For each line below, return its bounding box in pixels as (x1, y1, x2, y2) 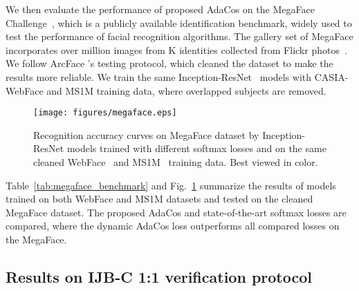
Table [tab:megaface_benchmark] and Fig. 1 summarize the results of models (6, 178, 336, 192)
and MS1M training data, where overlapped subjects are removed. (46, 83, 326, 97)
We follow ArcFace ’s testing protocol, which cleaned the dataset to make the (6, 56, 333, 71)
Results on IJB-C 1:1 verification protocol (6, 265, 312, 287)
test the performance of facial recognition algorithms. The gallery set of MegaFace (6, 29, 353, 44)
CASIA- (314, 69, 349, 84)
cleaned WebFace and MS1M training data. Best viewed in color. (33, 155, 318, 169)
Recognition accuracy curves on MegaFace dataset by (33, 127, 259, 142)
